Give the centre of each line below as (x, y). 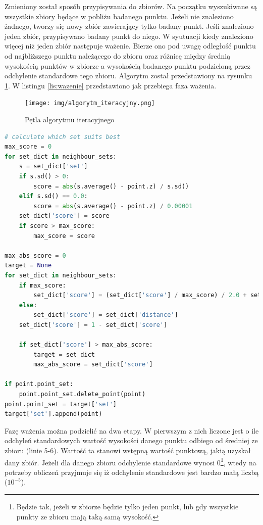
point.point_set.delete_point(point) (82, 394)
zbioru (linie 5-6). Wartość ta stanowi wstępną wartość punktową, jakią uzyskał (128, 450)
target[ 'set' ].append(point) (54, 414)
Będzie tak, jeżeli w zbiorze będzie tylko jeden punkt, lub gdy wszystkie (127, 507)
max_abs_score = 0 (35, 255)
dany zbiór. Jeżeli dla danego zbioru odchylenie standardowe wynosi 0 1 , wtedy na (130, 461)
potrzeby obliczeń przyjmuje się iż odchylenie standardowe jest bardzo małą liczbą (132, 472)
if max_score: (42, 285)
